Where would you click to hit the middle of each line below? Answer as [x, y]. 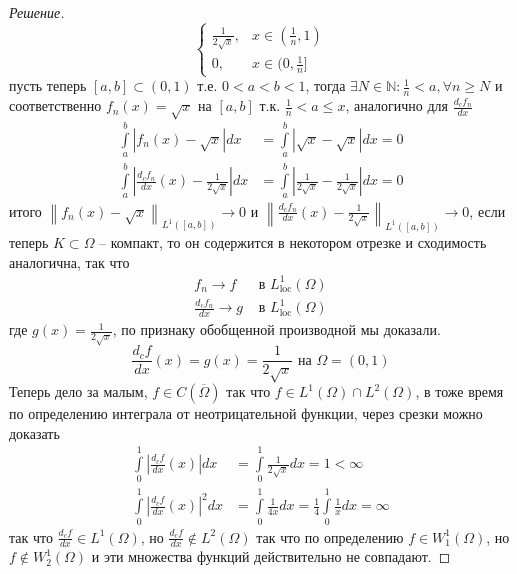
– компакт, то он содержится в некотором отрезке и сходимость [293, 241]
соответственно [55, 105]
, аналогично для [396, 105]
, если [487, 210]
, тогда [325, 85]
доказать [34, 432]
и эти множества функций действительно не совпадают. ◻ [271, 556]
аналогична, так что [69, 261]
